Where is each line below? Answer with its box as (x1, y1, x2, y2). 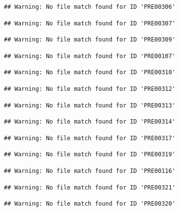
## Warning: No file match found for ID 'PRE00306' (4, 3, 176, 10)
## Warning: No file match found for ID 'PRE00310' (4, 69, 176, 76)
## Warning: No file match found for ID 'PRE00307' (4, 20, 176, 27)
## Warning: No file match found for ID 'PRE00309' (4, 36, 176, 43)
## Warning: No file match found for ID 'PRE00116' (4, 167, 176, 174)
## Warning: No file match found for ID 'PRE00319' (4, 151, 176, 158)
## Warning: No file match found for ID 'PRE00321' (4, 184, 176, 191)
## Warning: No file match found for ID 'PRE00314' (4, 118, 176, 126)
